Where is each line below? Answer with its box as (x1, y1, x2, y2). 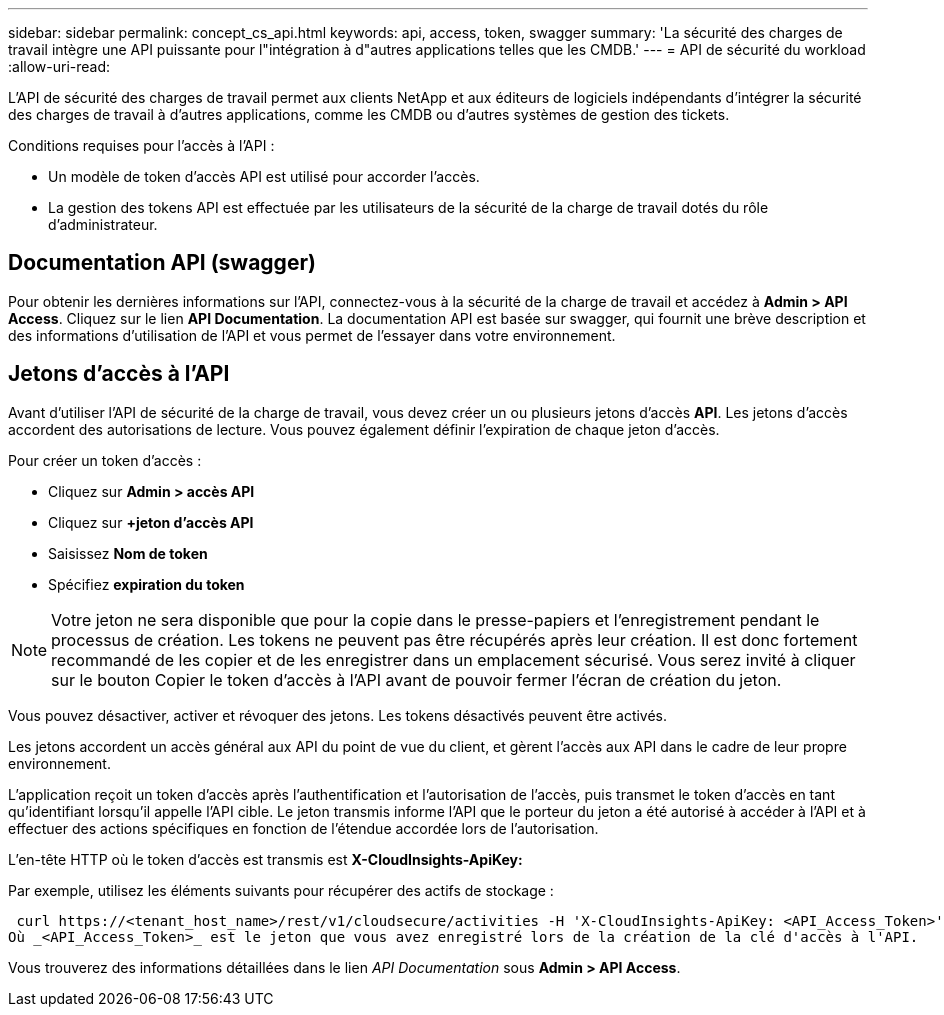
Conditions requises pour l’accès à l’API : (8, 137, 275, 154)
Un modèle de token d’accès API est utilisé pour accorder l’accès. (48, 168, 480, 185)
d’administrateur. (48, 216, 158, 233)
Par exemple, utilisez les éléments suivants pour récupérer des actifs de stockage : (8, 881, 554, 899)
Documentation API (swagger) (8, 250, 316, 276)
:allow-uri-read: (8, 58, 111, 75)
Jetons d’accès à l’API (8, 361, 230, 387)
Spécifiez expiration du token (48, 575, 245, 593)
